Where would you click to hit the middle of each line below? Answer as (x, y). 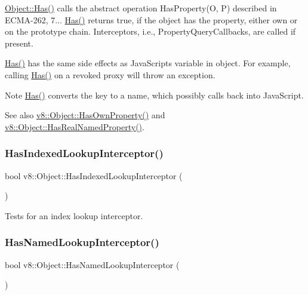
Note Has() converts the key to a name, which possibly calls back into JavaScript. (154, 95)
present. (19, 43)
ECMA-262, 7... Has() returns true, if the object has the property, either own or (151, 19)
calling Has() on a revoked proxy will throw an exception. (110, 74)
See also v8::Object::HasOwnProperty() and (85, 115)
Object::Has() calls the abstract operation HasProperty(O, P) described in (141, 8)
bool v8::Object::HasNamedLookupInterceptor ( (92, 264)
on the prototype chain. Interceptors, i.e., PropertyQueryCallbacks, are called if (150, 31)
